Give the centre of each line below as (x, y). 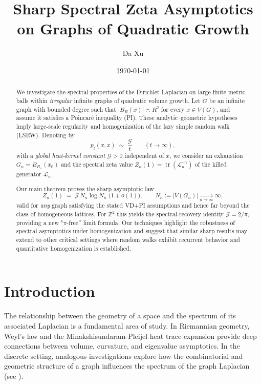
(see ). (14, 376)
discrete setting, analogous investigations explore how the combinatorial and (124, 356)
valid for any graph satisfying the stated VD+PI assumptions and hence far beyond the (133, 205)
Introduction (50, 291)
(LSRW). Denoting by (45, 135)
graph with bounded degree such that (66, 109)
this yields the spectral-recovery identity (170, 214)
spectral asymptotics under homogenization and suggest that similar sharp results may (132, 231)
